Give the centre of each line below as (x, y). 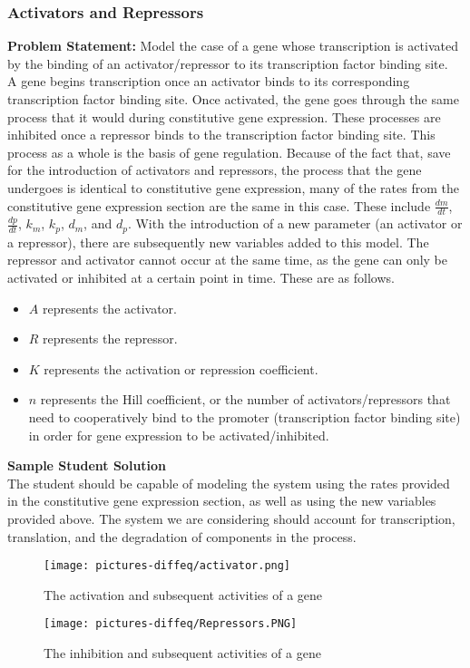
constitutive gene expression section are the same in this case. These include (219, 205)
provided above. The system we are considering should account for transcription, (231, 518)
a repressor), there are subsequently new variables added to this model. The (218, 242)
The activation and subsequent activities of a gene (183, 594)
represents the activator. (109, 308)
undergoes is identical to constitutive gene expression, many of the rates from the (233, 187)
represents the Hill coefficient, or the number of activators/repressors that (245, 399)
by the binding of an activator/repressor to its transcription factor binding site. (228, 63)
